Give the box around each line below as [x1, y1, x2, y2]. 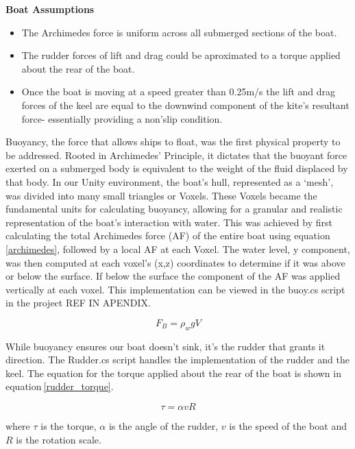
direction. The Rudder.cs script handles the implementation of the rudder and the [5, 352, 350, 367]
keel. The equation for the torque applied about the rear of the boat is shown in [5, 365, 341, 380]
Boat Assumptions [5, 2, 95, 16]
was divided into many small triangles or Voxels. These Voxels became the [5, 188, 317, 202]
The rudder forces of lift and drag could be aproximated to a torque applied [21, 48, 341, 62]
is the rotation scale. [16, 432, 101, 446]
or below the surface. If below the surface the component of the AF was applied [5, 269, 341, 283]
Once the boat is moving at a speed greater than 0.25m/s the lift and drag [21, 84, 336, 99]
